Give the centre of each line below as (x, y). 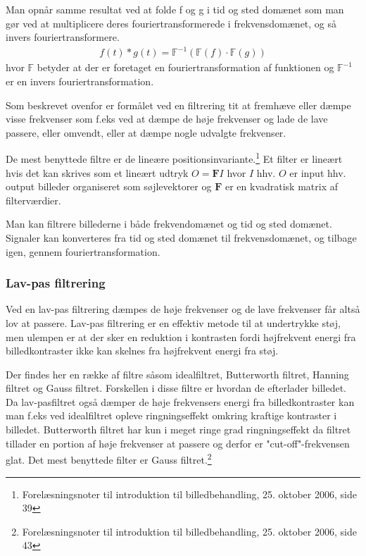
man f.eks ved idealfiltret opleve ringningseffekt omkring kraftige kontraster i (171, 415)
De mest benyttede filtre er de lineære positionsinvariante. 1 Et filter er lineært (174, 157)
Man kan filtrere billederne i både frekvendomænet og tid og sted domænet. (169, 224)
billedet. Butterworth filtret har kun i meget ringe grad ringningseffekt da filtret (178, 430)
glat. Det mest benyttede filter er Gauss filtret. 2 (109, 458)
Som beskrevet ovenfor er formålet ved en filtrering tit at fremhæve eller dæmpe (178, 105)
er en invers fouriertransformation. (80, 81)
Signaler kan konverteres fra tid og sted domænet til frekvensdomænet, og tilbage (181, 237)
